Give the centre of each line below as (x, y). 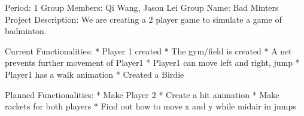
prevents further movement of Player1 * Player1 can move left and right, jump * (152, 62)
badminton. (26, 31)
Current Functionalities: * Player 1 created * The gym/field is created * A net (148, 51)
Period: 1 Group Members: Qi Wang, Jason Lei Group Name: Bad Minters (142, 7)
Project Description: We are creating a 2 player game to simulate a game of (143, 19)
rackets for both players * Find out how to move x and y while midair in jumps (151, 106)
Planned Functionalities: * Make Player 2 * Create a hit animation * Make (142, 94)
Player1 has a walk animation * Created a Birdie (95, 74)
